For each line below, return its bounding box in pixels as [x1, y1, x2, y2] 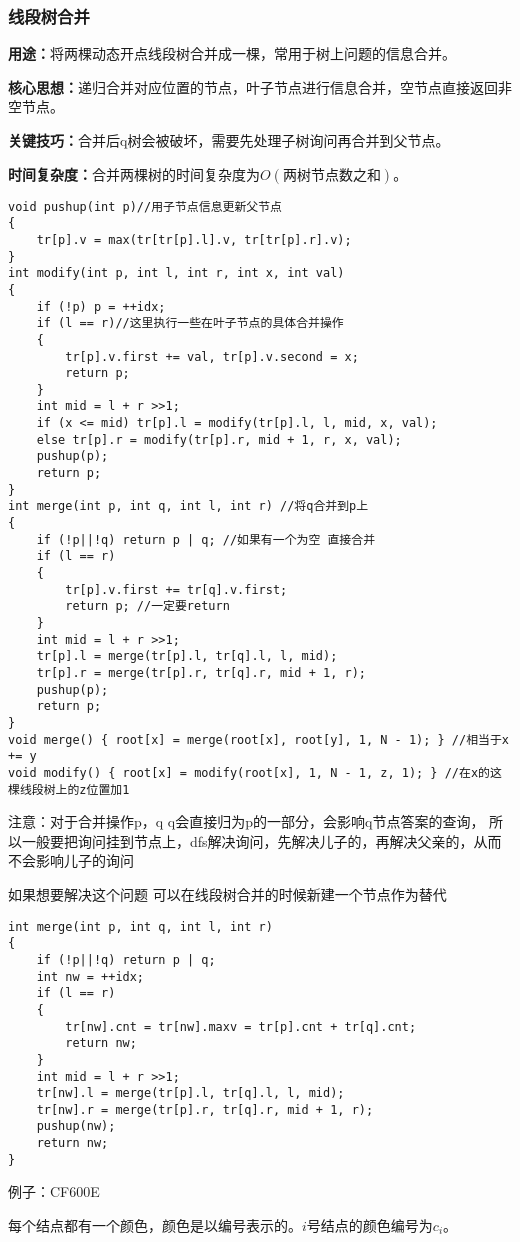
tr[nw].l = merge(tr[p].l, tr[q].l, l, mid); [36, 1086, 345, 1101]
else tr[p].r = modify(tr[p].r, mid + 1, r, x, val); [36, 432, 402, 447]
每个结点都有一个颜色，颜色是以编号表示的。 [8, 1215, 302, 1236]
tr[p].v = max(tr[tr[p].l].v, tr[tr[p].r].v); [36, 232, 352, 247]
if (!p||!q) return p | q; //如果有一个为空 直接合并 [36, 532, 376, 547]
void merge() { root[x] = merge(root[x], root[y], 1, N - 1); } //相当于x [8, 732, 509, 747]
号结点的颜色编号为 [306, 1215, 433, 1236]
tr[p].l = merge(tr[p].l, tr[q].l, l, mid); [36, 649, 338, 664]
